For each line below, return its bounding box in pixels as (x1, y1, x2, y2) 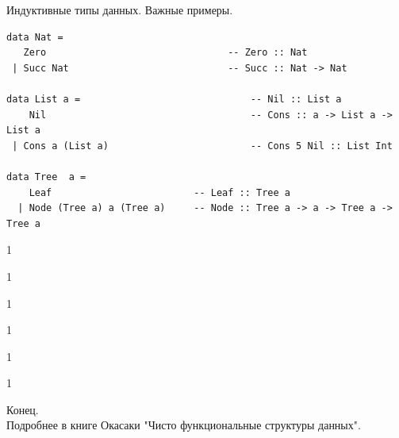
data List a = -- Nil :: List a (6, 93, 342, 105)
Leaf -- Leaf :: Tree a (29, 186, 290, 198)
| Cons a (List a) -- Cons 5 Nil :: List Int (12, 140, 393, 152)
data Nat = (6, 31, 63, 43)
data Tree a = (6, 171, 86, 182)
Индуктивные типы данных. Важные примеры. (6, 2, 233, 17)
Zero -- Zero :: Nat (23, 47, 308, 59)
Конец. (6, 401, 39, 417)
